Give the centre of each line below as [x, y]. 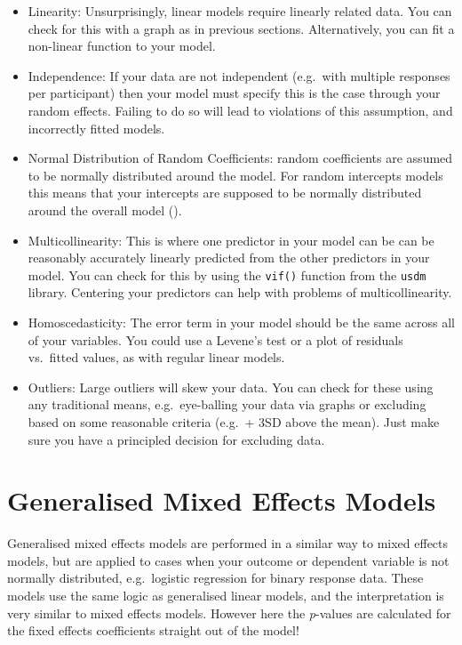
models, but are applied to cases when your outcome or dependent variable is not [228, 560]
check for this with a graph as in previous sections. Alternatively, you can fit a [241, 28]
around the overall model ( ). [105, 210]
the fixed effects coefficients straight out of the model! [153, 630]
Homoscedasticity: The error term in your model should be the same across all [241, 322]
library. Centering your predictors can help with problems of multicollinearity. [240, 292]
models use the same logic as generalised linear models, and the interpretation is [226, 596]
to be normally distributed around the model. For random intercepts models [235, 175]
